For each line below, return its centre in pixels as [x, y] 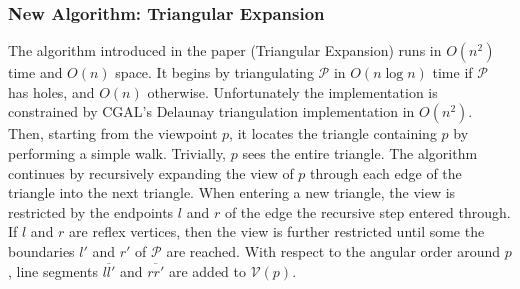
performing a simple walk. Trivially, [117, 153]
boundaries [41, 250]
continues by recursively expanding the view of [151, 172]
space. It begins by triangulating [214, 72]
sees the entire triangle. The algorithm [360, 153]
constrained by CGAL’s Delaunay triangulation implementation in [211, 111]
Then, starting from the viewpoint [113, 133]
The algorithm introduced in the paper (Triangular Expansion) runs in [225, 50]
